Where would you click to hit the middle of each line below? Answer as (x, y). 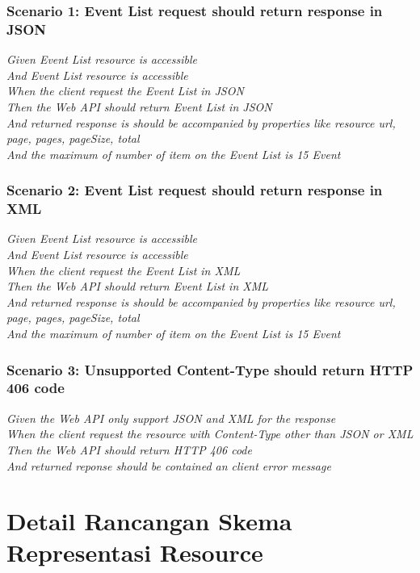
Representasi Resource (135, 552)
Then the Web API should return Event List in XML (138, 286)
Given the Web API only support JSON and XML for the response (171, 418)
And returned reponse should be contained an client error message (169, 465)
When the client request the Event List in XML (124, 270)
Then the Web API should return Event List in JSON (139, 106)
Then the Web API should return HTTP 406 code (129, 449)
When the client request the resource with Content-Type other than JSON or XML (210, 434)
